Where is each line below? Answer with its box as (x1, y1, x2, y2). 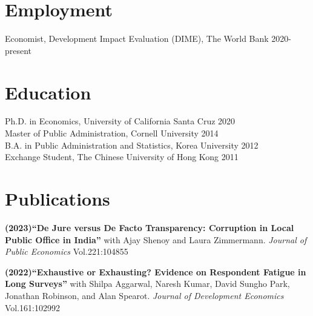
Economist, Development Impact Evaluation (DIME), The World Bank (5, 32, 269, 45)
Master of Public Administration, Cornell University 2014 (5, 127, 219, 140)
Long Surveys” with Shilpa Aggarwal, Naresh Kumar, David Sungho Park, (5, 277, 290, 290)
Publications (5, 186, 110, 210)
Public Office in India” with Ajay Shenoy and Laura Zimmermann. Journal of (5, 233, 307, 246)
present (5, 44, 32, 56)
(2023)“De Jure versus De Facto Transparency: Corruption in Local (5, 221, 294, 234)
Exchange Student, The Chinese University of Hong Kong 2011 (5, 150, 239, 163)
